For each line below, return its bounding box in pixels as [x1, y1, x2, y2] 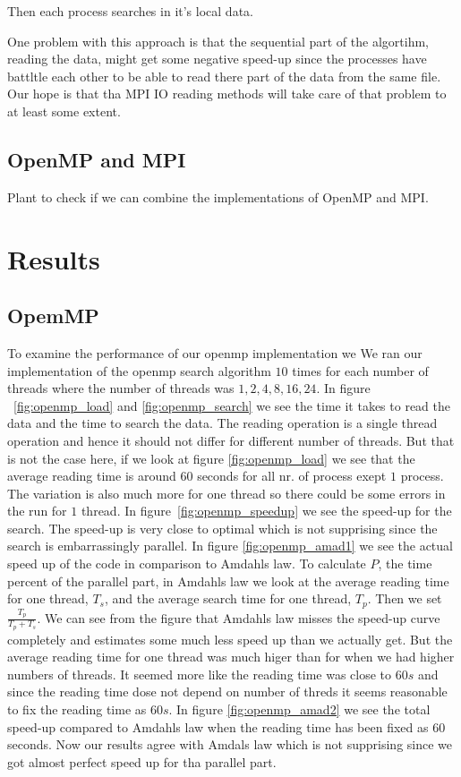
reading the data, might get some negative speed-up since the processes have [7, 49, 427, 68]
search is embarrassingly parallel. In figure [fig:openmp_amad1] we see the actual [7, 536, 453, 555]
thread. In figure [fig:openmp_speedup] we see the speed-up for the [81, 501, 452, 520]
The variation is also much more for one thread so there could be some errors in [7, 483, 446, 502]
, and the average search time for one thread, [104, 589, 352, 608]
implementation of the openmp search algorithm [7, 361, 271, 380]
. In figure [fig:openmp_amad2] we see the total [168, 700, 431, 719]
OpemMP [7, 302, 99, 329]
